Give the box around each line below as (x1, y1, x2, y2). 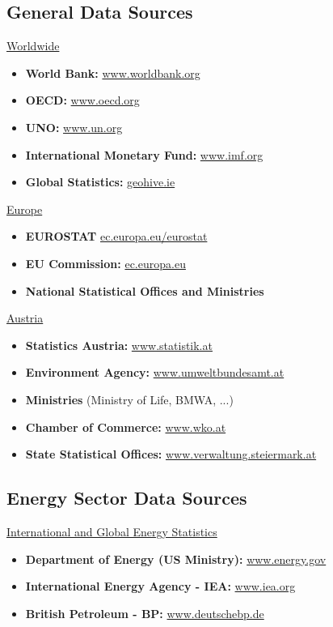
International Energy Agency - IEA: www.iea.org (25, 578, 296, 595)
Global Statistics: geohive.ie (25, 173, 175, 190)
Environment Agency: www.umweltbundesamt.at (25, 364, 285, 381)
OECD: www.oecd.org (25, 92, 140, 109)
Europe (6, 200, 43, 217)
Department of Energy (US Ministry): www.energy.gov (25, 550, 327, 567)
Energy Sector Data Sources (6, 485, 247, 510)
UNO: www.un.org (25, 118, 123, 135)
